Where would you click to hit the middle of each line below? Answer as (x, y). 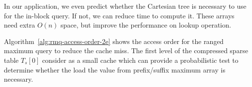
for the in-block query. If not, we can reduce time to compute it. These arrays (119, 15)
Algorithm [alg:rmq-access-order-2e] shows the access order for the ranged (114, 41)
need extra (20, 25)
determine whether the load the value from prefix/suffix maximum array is (115, 69)
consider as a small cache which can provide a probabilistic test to (140, 60)
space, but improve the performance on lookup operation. (146, 25)
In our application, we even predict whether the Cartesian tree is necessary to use (125, 6)
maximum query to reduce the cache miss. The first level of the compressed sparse (126, 51)
